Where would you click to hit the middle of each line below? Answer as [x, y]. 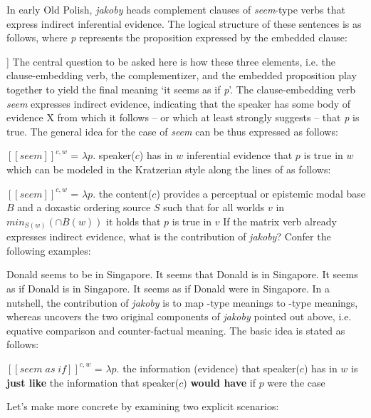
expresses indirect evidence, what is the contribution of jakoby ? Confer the [169, 236]
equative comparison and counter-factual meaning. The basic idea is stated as [176, 330]
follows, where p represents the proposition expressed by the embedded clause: [177, 37]
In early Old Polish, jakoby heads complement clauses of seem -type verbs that [176, 9]
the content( [125, 193]
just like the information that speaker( [93, 382]
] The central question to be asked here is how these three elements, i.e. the [171, 61]
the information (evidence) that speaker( [211, 368]
